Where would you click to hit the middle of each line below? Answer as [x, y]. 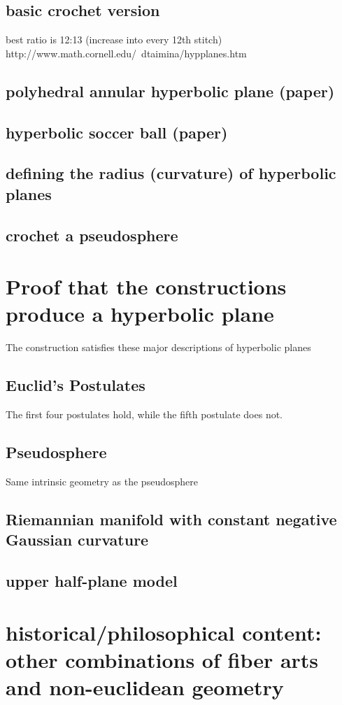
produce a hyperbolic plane [140, 314]
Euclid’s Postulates [76, 385]
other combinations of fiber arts [162, 659]
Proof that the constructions [146, 286]
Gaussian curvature [77, 540]
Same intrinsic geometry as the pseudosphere [102, 481]
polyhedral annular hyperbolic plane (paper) [170, 91]
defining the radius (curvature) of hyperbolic [171, 173]
